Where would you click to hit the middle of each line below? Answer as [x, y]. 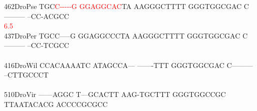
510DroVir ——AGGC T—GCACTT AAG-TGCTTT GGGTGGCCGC [115, 94]
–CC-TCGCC [48, 45]
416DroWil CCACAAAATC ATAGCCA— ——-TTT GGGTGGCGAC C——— [128, 65]
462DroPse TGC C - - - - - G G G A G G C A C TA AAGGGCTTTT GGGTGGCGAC [123, 6]
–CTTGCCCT [26, 75]
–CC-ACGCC [48, 16]
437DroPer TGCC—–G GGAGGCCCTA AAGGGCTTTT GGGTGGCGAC [122, 35]
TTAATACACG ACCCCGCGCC [56, 104]
